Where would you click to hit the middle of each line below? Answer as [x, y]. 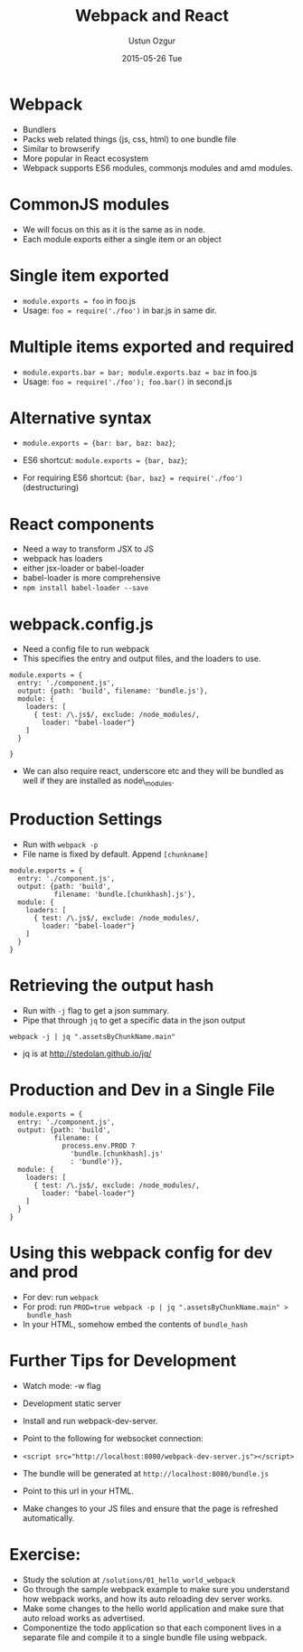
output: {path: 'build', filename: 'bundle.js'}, [113, 691]
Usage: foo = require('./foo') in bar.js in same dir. [119, 310]
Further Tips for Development [123, 1361]
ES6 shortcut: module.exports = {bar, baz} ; [105, 460]
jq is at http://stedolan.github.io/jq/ [87, 1053]
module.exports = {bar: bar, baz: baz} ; [99, 443]
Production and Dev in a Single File [142, 1090]
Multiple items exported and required [152, 347]
